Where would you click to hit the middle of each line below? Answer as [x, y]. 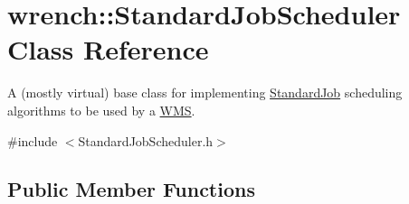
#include [33, 140]
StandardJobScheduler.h [146, 140]
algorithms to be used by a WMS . [101, 110]
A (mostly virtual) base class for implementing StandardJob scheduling [205, 93]
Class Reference [108, 49]
